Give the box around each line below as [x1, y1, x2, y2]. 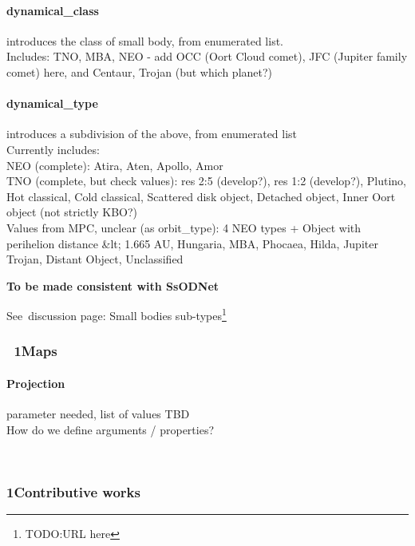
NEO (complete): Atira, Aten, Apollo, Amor [6, 156, 223, 173]
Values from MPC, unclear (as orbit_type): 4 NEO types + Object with [6, 219, 362, 235]
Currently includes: [6, 140, 100, 157]
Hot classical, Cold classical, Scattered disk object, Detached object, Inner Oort [6, 188, 396, 204]
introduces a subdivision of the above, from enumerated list [6, 125, 298, 142]
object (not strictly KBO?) [6, 204, 138, 220]
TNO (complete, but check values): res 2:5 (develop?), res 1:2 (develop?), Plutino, [6, 172, 406, 189]
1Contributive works [6, 481, 140, 501]
